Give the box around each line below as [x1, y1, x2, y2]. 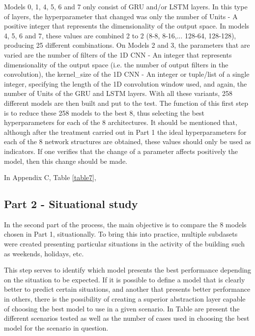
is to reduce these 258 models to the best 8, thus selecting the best [4, 107, 205, 118]
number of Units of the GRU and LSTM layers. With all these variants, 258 [4, 88, 232, 98]
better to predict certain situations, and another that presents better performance [4, 284, 251, 294]
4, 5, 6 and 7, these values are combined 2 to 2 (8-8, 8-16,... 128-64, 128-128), [4, 30, 236, 40]
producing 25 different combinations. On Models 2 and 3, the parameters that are [4, 40, 250, 50]
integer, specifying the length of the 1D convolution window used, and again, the [4, 78, 247, 89]
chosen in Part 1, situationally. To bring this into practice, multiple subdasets [4, 229, 238, 239]
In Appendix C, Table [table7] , [4, 172, 96, 183]
